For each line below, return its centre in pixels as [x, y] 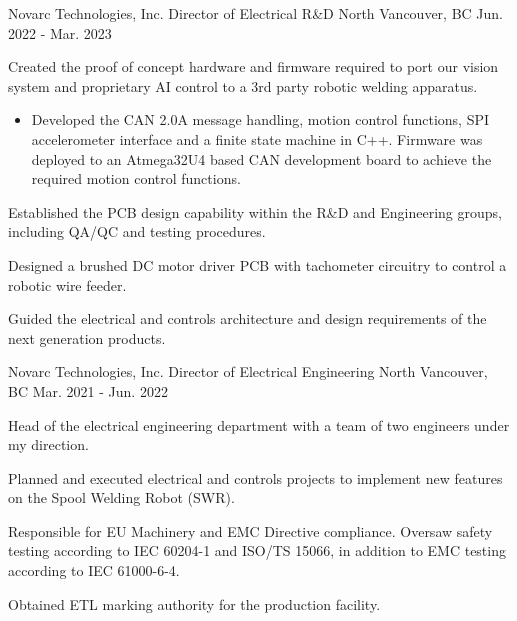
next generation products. [87, 337]
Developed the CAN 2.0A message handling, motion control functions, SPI [260, 119]
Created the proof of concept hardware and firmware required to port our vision [253, 66]
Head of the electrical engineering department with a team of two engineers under [259, 424]
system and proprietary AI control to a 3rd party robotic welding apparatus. [243, 85]
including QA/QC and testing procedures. [137, 231]
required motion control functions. [136, 178]
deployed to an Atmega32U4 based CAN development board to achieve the [261, 158]
